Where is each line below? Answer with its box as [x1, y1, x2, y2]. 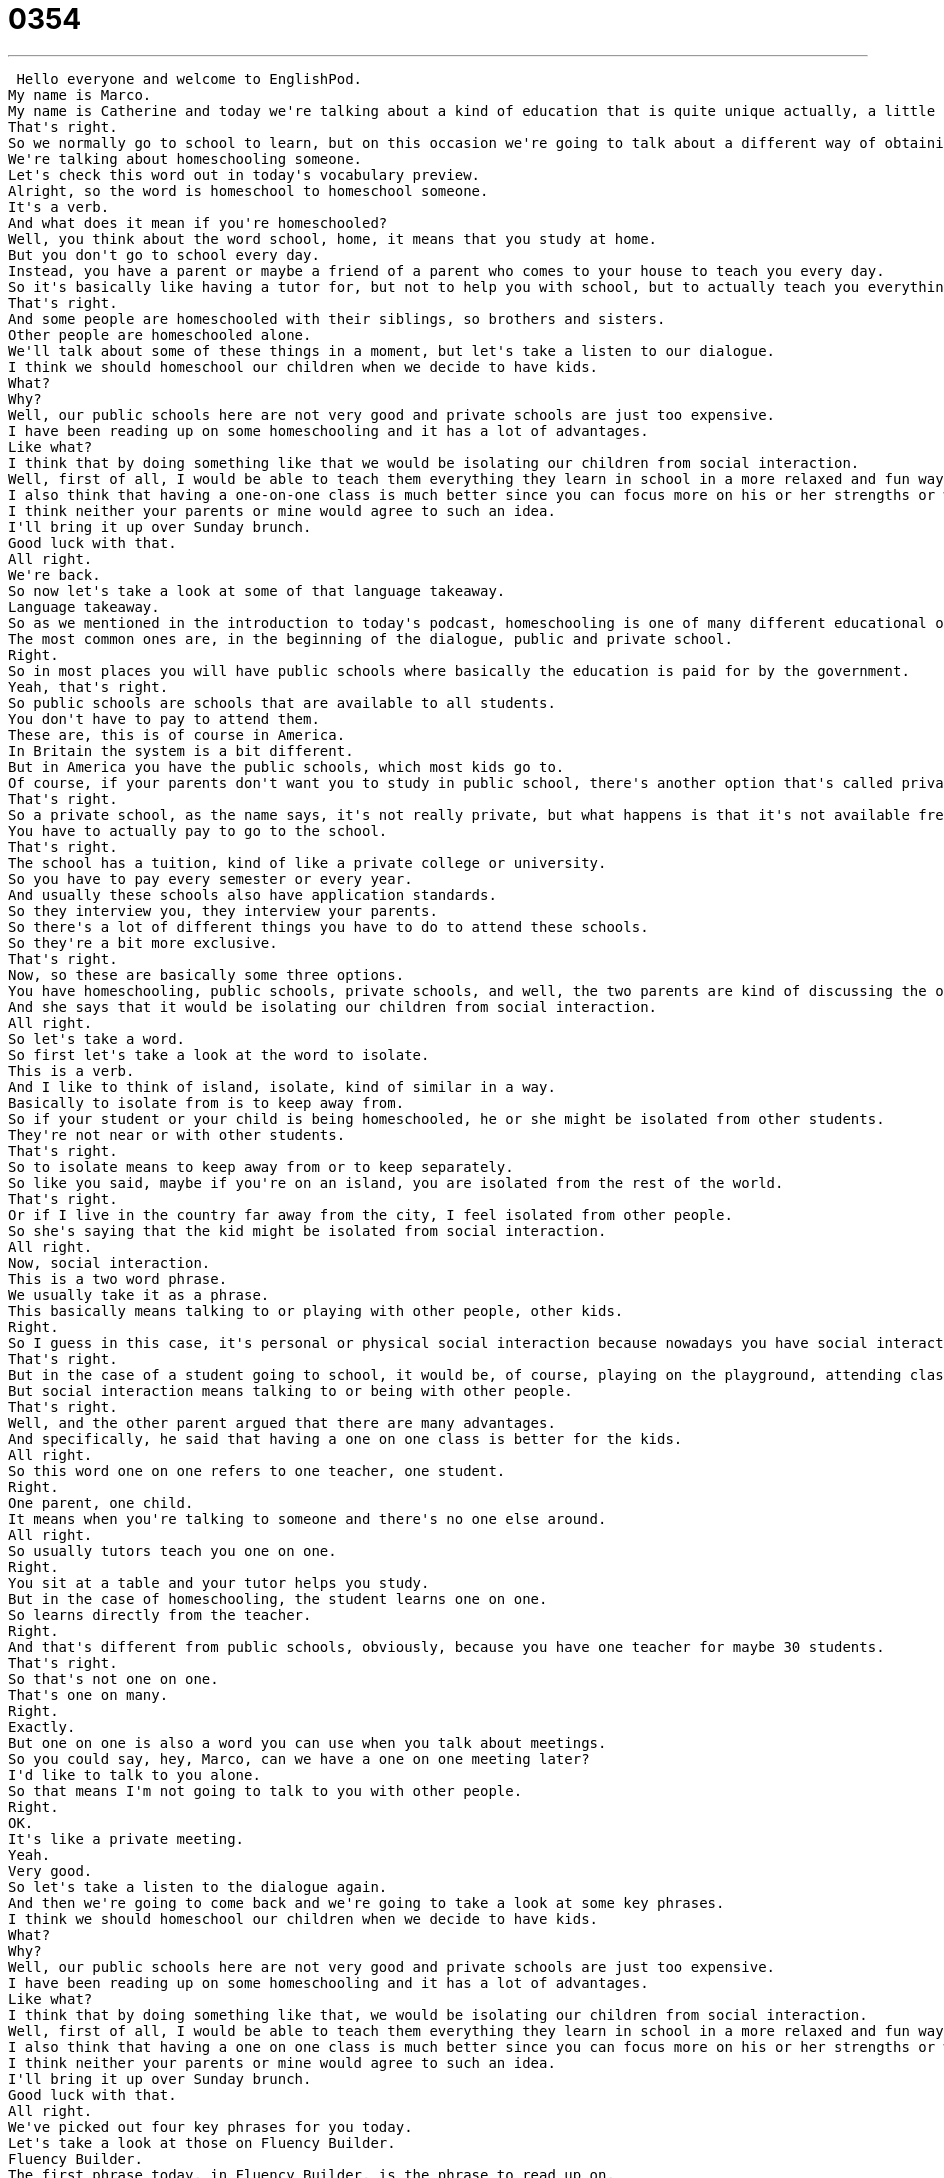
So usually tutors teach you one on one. [8, 1542, 337, 1559]
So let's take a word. [8, 1030, 186, 1047]
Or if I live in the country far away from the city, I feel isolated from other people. [8, 1206, 733, 1223]
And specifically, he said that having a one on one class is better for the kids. [8, 1430, 683, 1447]
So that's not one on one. [8, 1670, 219, 1687]
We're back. [8, 566, 101, 583]
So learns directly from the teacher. [8, 1606, 312, 1623]
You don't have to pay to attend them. [8, 710, 320, 727]
